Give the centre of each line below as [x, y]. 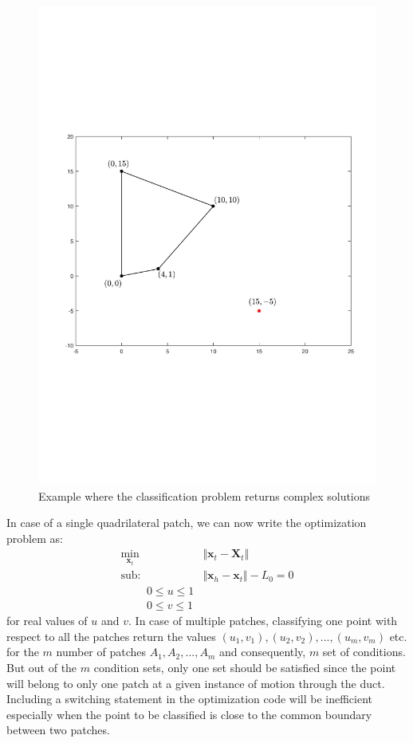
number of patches [101, 652]
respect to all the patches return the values [111, 636]
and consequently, [263, 652]
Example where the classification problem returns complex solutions [205, 495]
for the [23, 652]
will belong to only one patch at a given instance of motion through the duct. [196, 683]
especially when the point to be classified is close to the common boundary [189, 714]
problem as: [35, 538]
